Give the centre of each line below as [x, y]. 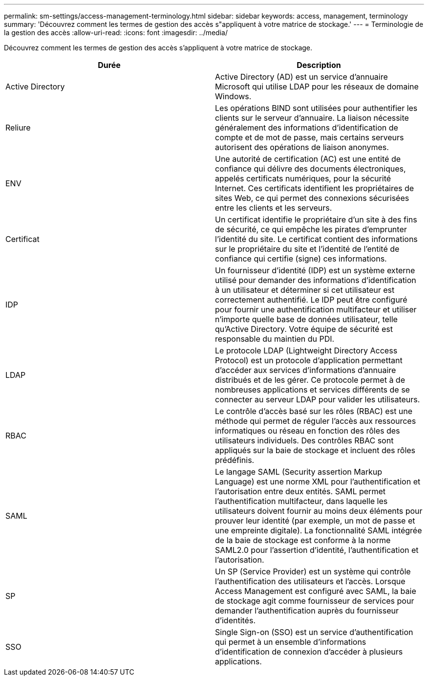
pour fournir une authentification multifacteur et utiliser [316, 309]
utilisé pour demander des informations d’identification [316, 280]
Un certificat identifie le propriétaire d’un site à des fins [316, 219]
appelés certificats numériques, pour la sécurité [303, 178]
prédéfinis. [235, 460]
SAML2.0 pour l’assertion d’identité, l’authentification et [317, 550]
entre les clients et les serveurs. [274, 208]
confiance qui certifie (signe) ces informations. [301, 259]
